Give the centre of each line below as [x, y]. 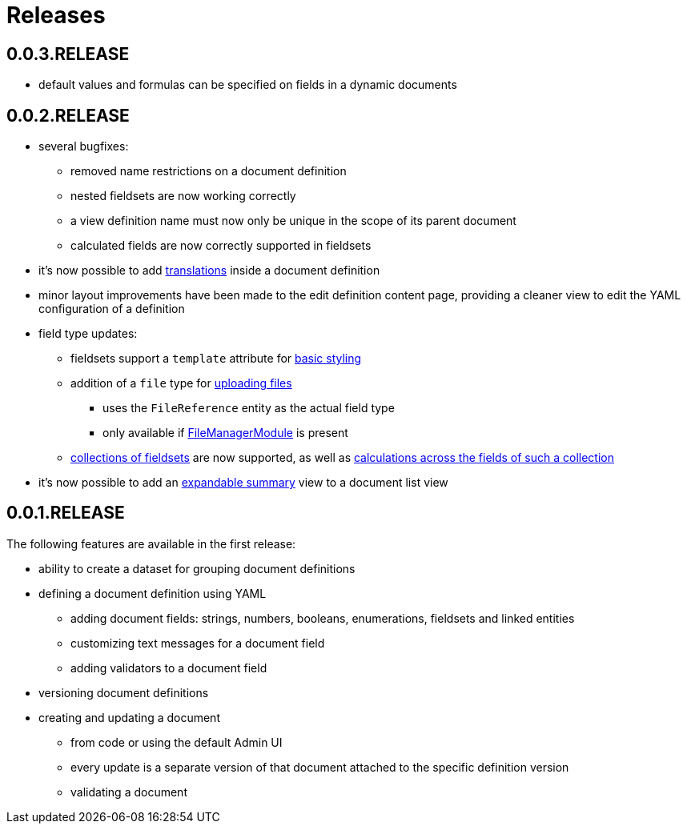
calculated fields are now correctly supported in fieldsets [221, 246]
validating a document [129, 792]
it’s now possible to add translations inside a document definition [209, 271]
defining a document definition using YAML [153, 593]
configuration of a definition [112, 309]
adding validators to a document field [169, 668]
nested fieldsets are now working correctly [183, 196]
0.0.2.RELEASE [68, 115]
